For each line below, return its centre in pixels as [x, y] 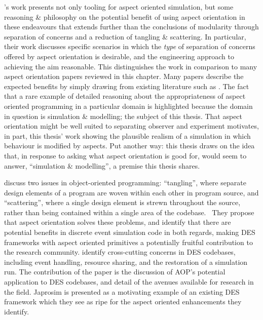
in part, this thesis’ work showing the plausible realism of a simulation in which [127, 135]
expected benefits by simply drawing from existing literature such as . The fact [127, 86]
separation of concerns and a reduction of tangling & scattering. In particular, [125, 36]
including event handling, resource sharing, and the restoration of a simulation [126, 262]
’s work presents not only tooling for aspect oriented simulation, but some [119, 7]
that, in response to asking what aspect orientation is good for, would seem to [125, 155]
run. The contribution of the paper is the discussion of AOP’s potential [115, 272]
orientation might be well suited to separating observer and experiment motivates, [131, 126]
